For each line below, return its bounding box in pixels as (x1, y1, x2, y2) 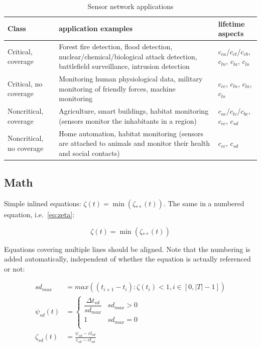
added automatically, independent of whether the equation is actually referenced (4, 253, 251, 264)
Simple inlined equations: (4, 198, 81, 209)
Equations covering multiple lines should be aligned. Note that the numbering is (4, 243, 250, 254)
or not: (4, 263, 25, 274)
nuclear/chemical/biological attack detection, (59, 51, 197, 61)
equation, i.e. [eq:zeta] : (4, 209, 75, 220)
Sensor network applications (87, 1, 174, 11)
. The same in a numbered (163, 198, 244, 209)
